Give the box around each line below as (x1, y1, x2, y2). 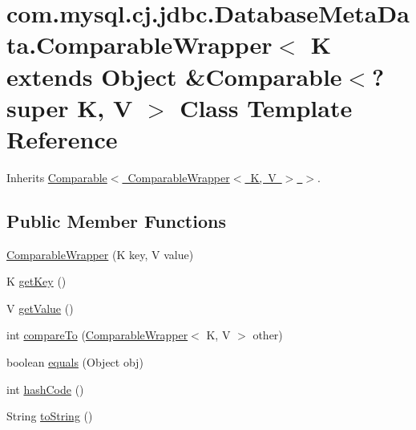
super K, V (6, 91, 133, 124)
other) (252, 327, 283, 343)
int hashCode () (6, 380, 84, 397)
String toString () (6, 408, 93, 424)
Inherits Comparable (6, 168, 107, 185)
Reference (6, 122, 118, 155)
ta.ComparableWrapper (6, 28, 273, 61)
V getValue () (6, 299, 74, 316)
